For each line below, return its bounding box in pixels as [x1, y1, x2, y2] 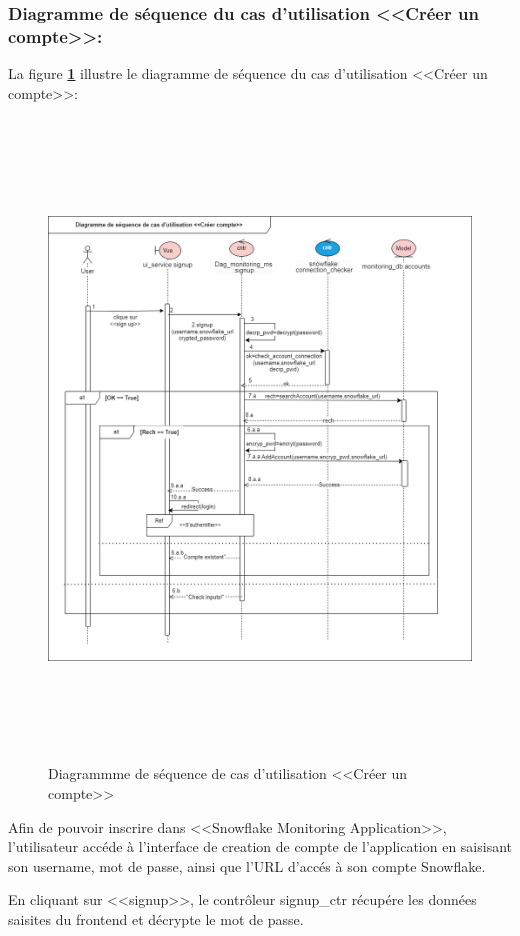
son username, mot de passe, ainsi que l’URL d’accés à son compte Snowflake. [8, 855, 486, 876]
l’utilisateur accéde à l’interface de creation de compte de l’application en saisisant [8, 836, 513, 857]
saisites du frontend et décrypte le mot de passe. [8, 909, 304, 929]
